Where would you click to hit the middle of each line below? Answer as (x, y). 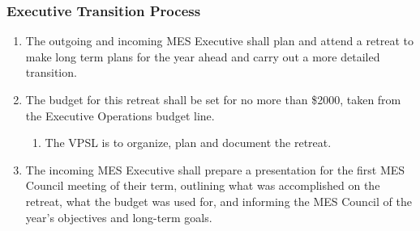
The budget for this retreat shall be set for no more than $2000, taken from (213, 99)
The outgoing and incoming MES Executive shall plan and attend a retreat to (219, 41)
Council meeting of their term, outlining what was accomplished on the (203, 185)
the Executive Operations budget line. (120, 115)
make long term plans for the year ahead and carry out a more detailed (203, 56)
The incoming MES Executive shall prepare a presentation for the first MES (215, 169)
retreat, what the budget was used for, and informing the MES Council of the (219, 201)
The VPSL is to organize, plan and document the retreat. (188, 143)
